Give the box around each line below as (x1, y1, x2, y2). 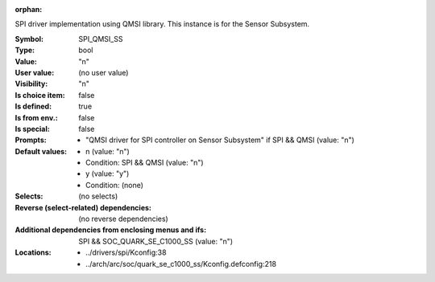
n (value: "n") (85, 146, 130, 156)
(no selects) (78, 191, 118, 201)
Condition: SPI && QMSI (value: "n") (85, 157, 205, 168)
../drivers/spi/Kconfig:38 (85, 247, 167, 257)
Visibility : (14, 79, 48, 88)
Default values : (14, 146, 68, 156)
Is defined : (14, 101, 52, 112)
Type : (14, 45, 35, 55)
